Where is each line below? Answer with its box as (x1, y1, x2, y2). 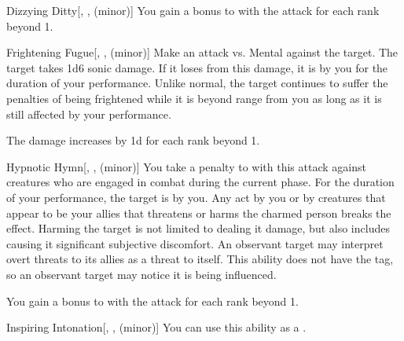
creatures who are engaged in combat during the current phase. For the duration (6, 174, 395, 190)
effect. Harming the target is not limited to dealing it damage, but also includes (6, 220, 390, 236)
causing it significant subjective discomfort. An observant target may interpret (6, 235, 384, 251)
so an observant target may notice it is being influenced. (6, 266, 277, 282)
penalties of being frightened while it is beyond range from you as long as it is (6, 90, 382, 106)
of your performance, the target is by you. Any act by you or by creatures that (6, 189, 386, 205)
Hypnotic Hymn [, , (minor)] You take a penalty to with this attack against (6, 158, 366, 174)
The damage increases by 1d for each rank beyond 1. (6, 132, 260, 148)
